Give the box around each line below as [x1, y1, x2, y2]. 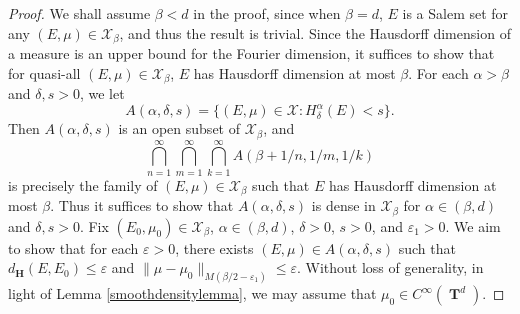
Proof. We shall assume [8, 3, 151, 23]
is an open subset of [118, 118, 240, 139]
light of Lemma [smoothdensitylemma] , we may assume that [8, 283, 377, 304]
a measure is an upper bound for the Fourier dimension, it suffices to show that [8, 43, 495, 64]
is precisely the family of [8, 174, 158, 195]
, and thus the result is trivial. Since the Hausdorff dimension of [119, 22, 511, 43]
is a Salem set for [402, 3, 509, 23]
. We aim [445, 215, 501, 236]
